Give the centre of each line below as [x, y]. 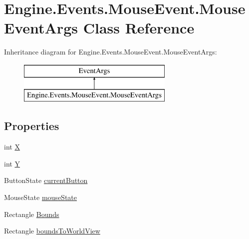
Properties [32, 126]
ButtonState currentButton [46, 180]
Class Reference [139, 28]
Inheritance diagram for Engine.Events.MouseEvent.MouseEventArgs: [111, 52]
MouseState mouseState [40, 197]
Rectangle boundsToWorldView [52, 231]
